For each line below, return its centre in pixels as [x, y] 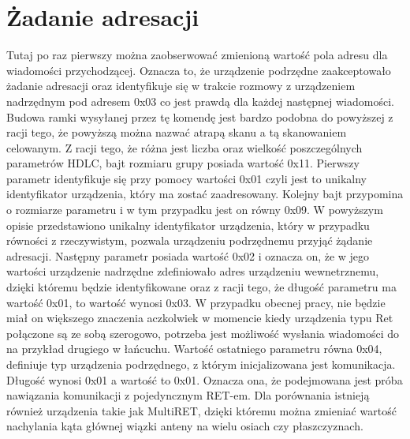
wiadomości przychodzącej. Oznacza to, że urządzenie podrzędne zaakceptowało [199, 70]
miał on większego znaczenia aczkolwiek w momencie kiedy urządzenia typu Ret [200, 318]
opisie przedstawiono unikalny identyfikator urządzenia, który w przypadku [188, 225]
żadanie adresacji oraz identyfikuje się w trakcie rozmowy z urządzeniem [181, 86]
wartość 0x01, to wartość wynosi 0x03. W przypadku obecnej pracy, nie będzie [196, 302]
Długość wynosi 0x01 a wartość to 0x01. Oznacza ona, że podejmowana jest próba [205, 379]
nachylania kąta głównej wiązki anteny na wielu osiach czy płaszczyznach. [185, 426]
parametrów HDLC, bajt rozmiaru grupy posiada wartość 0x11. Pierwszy [183, 163]
